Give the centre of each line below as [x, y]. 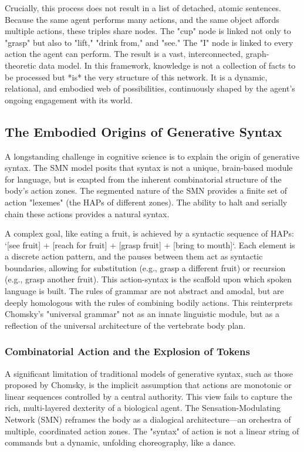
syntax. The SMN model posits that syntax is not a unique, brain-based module [149, 168]
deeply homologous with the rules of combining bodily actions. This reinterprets [149, 302]
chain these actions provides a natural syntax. [87, 213]
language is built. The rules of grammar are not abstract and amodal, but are [144, 291]
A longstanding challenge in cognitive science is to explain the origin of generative [152, 156]
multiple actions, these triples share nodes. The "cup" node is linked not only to [148, 31]
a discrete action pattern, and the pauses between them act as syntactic [134, 256]
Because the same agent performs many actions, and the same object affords [142, 19]
